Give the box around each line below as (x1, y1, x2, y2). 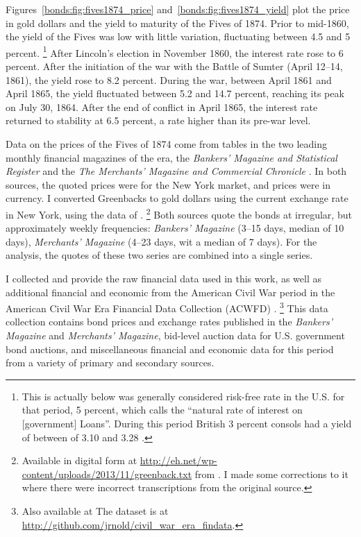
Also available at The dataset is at (22, 503, 169, 518)
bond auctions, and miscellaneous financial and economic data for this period (6, 341, 334, 356)
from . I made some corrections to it (194, 466, 349, 481)
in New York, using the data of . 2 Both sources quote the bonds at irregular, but (6, 205, 352, 221)
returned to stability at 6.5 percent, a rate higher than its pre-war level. (6, 113, 311, 128)
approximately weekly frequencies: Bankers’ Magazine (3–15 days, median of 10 (6, 221, 344, 235)
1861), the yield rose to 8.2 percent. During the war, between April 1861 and (6, 72, 332, 87)
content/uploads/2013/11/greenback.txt (22, 466, 192, 481)
